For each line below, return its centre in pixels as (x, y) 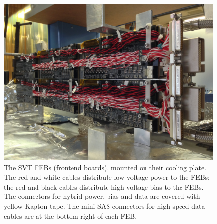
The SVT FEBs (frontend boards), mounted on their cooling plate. (105, 167)
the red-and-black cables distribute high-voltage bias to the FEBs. (104, 186)
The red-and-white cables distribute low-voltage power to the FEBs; (107, 177)
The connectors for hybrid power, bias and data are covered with (102, 196)
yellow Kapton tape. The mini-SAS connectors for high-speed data (105, 206)
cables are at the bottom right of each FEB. (71, 215)
